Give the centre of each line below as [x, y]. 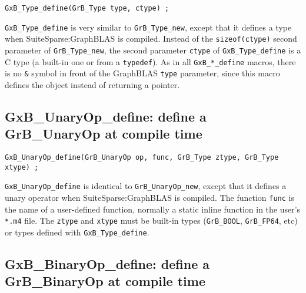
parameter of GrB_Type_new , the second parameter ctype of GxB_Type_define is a [153, 50]
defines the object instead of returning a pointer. [92, 84]
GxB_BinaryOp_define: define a [107, 264]
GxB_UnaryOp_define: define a [106, 116]
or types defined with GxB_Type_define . [77, 232]
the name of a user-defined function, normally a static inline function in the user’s [153, 209]
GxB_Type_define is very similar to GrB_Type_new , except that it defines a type [148, 27]
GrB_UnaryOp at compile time [104, 134]
